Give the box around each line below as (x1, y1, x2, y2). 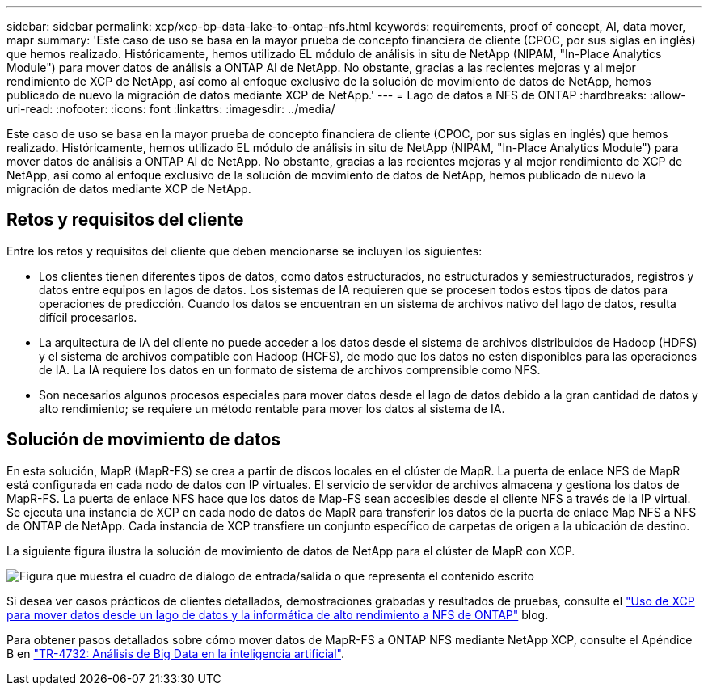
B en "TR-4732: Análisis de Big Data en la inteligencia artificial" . (6, 646, 344, 660)
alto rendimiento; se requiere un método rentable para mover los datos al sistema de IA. (39, 401, 505, 416)
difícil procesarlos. (39, 310, 137, 324)
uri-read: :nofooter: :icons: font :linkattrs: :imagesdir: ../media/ (6, 102, 335, 116)
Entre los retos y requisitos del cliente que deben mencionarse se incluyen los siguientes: (6, 243, 483, 258)
